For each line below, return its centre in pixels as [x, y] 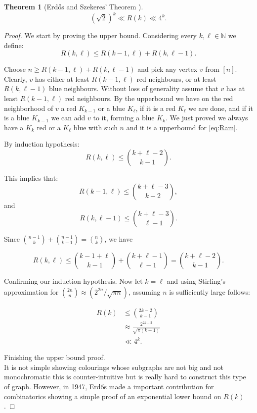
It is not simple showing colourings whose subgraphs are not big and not [114, 367]
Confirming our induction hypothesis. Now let [73, 281]
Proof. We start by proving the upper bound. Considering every [101, 35]
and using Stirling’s [196, 281]
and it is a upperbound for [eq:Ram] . [182, 127]
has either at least [62, 78]
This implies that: [31, 178]
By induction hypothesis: [42, 144]
